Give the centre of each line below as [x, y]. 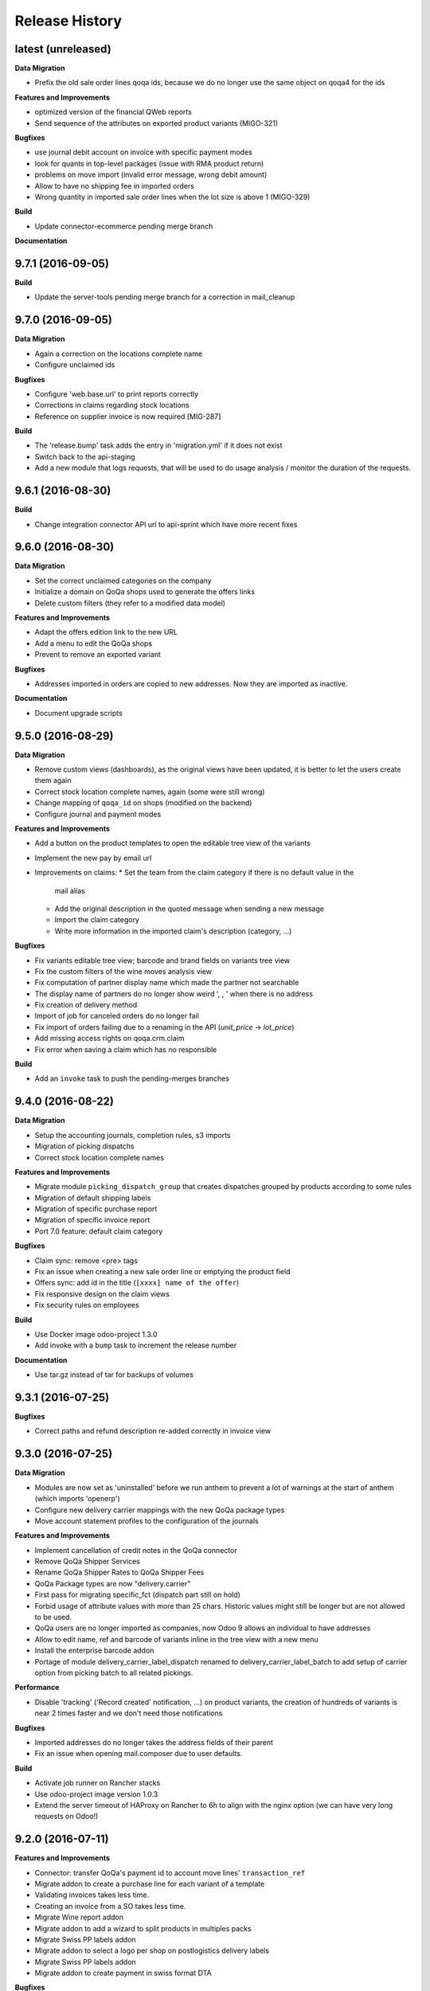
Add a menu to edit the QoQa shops [94, 643]
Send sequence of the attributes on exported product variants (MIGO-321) [156, 123]
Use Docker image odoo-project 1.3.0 [96, 1334]
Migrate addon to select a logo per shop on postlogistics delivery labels [152, 1950]
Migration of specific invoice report [92, 1220]
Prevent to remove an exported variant [98, 655]
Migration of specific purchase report [96, 1209]
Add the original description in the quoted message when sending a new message [189, 909]
